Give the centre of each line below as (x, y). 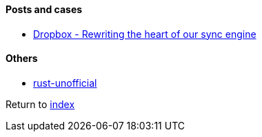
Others (22, 59)
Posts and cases (44, 9)
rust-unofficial (65, 83)
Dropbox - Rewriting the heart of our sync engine (145, 34)
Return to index (40, 104)
